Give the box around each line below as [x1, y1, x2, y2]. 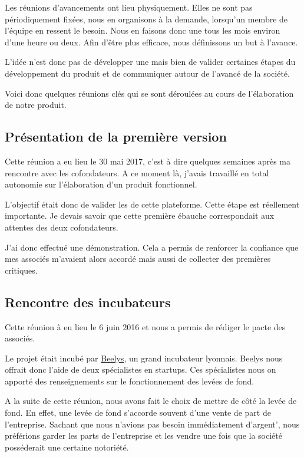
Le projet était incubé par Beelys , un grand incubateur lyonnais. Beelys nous [5, 351, 283, 364]
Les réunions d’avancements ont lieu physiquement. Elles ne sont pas [5, 1, 253, 13]
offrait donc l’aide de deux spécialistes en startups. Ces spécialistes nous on [5, 363, 276, 376]
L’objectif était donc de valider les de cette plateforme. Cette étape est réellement [5, 198, 300, 210]
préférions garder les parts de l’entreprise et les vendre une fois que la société [5, 429, 282, 442]
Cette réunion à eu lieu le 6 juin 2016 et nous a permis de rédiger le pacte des [5, 320, 286, 333]
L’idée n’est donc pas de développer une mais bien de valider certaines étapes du [5, 55, 296, 68]
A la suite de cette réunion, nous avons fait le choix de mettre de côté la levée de [5, 394, 297, 407]
